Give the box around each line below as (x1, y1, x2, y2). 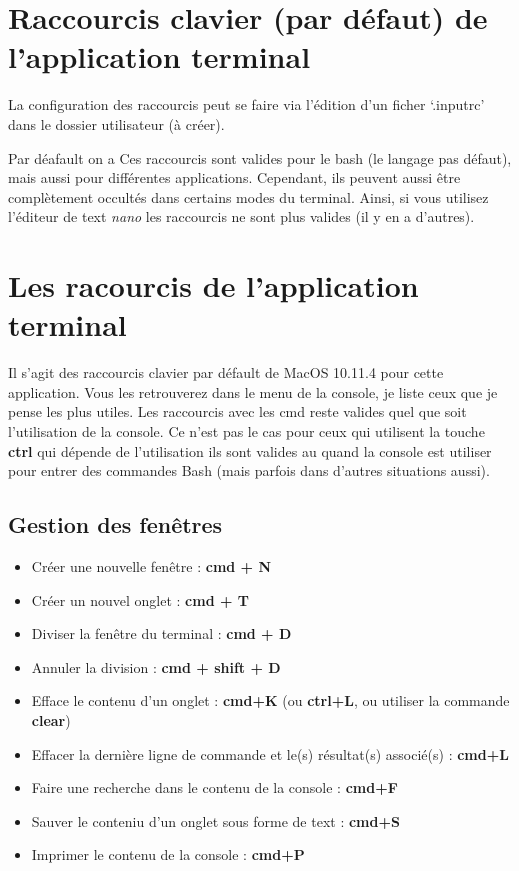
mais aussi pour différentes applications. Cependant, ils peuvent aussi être (8, 167, 461, 188)
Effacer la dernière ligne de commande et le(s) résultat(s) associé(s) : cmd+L (31, 743, 509, 764)
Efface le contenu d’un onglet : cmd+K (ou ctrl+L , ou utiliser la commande (31, 690, 510, 711)
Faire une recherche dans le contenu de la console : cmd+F (31, 777, 398, 798)
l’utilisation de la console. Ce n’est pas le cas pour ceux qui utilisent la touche (8, 420, 485, 441)
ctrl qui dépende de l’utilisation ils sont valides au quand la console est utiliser (8, 440, 492, 461)
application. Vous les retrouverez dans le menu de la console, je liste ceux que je (8, 381, 498, 402)
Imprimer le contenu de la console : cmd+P (31, 844, 305, 865)
